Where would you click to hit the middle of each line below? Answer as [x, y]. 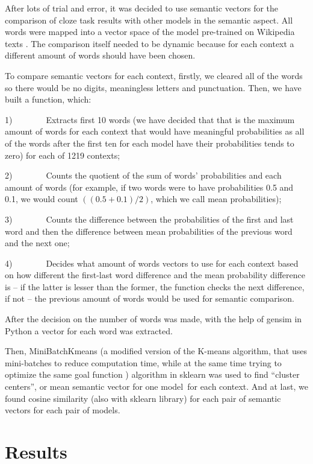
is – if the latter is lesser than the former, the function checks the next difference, [155, 286]
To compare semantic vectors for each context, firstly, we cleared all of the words [154, 75]
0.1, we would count [42, 199]
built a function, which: [48, 99]
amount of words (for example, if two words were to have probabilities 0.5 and [149, 187]
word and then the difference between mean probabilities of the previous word [149, 231]
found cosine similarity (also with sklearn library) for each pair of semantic [143, 398]
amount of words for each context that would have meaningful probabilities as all [155, 131]
